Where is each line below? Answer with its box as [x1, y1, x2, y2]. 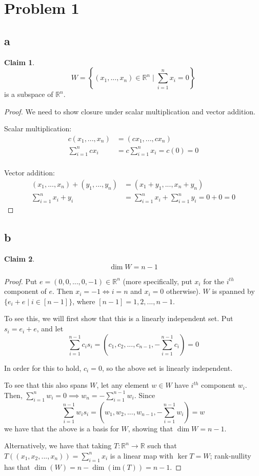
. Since [134, 389, 155, 400]
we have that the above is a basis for [4, 423, 119, 433]
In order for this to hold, [4, 362, 82, 373]
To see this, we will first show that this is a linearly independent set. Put [4, 313, 233, 324]
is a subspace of [4, 89, 53, 100]
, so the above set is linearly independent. [102, 362, 233, 373]
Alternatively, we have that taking [4, 440, 112, 451]
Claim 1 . [4, 56, 35, 67]
